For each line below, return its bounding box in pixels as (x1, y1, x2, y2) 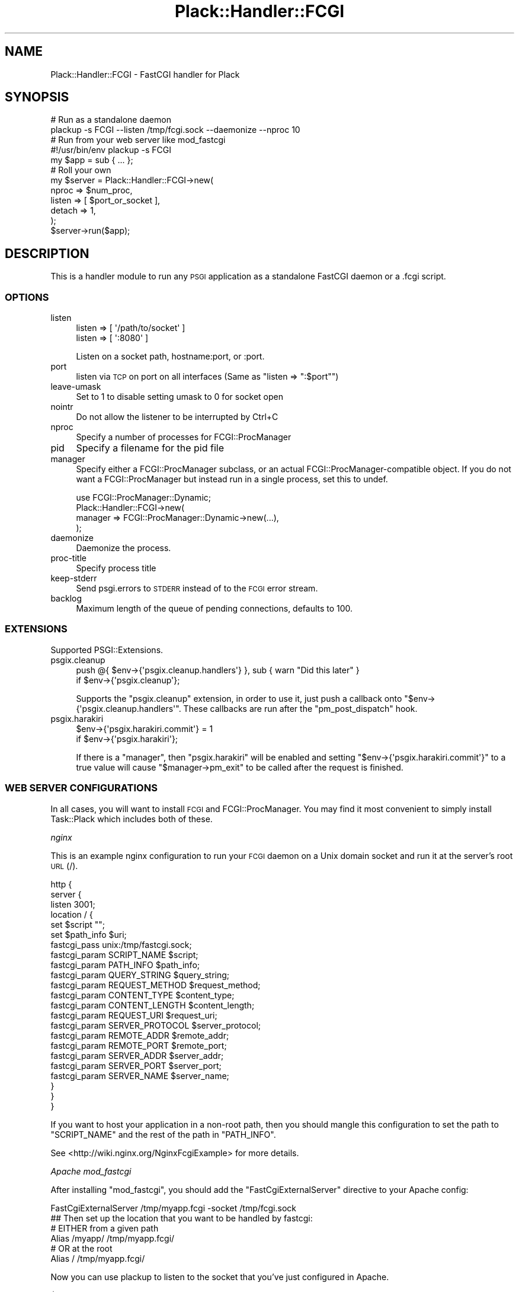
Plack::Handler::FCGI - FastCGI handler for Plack (50, 69, 240, 79)
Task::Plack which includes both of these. (50, 813, 213, 824)
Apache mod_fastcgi (50, 1166, 132, 1176)
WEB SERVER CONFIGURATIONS (5, 782, 158, 794)
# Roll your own (50, 165, 111, 176)
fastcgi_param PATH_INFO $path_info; (50, 959, 200, 970)
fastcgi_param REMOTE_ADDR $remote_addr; (50, 1030, 229, 1040)
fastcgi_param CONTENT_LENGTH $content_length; (50, 1000, 255, 1010)
